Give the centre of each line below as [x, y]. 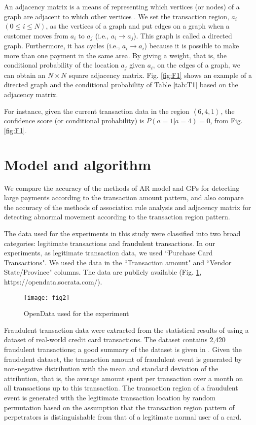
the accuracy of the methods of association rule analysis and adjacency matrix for [128, 207]
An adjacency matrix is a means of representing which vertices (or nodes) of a [122, 6]
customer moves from [36, 35]
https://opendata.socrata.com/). [53, 281]
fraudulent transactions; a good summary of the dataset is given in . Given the [123, 349]
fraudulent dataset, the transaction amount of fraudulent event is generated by [123, 359]
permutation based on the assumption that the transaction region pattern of [119, 407]
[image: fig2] [47, 298]
